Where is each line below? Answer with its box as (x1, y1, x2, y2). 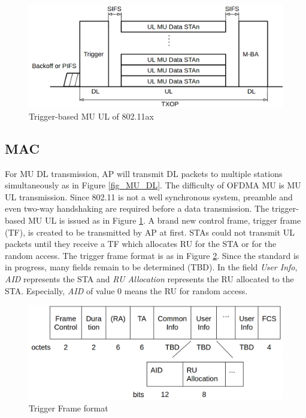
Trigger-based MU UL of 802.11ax (29, 109, 154, 122)
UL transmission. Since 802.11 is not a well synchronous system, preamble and (5, 190, 293, 203)
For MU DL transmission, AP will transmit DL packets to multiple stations (5, 167, 283, 179)
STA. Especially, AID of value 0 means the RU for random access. (5, 284, 248, 297)
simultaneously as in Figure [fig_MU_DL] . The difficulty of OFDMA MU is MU (5, 179, 301, 191)
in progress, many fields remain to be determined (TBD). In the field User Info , (5, 261, 298, 273)
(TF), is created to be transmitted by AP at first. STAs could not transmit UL (5, 225, 295, 238)
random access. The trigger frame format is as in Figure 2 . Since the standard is (5, 249, 299, 261)
